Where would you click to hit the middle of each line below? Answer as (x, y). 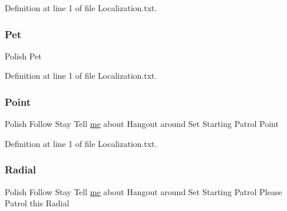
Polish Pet (23, 56)
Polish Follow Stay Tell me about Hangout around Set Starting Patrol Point (142, 124)
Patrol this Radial (37, 203)
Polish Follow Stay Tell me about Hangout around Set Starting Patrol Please (143, 191)
